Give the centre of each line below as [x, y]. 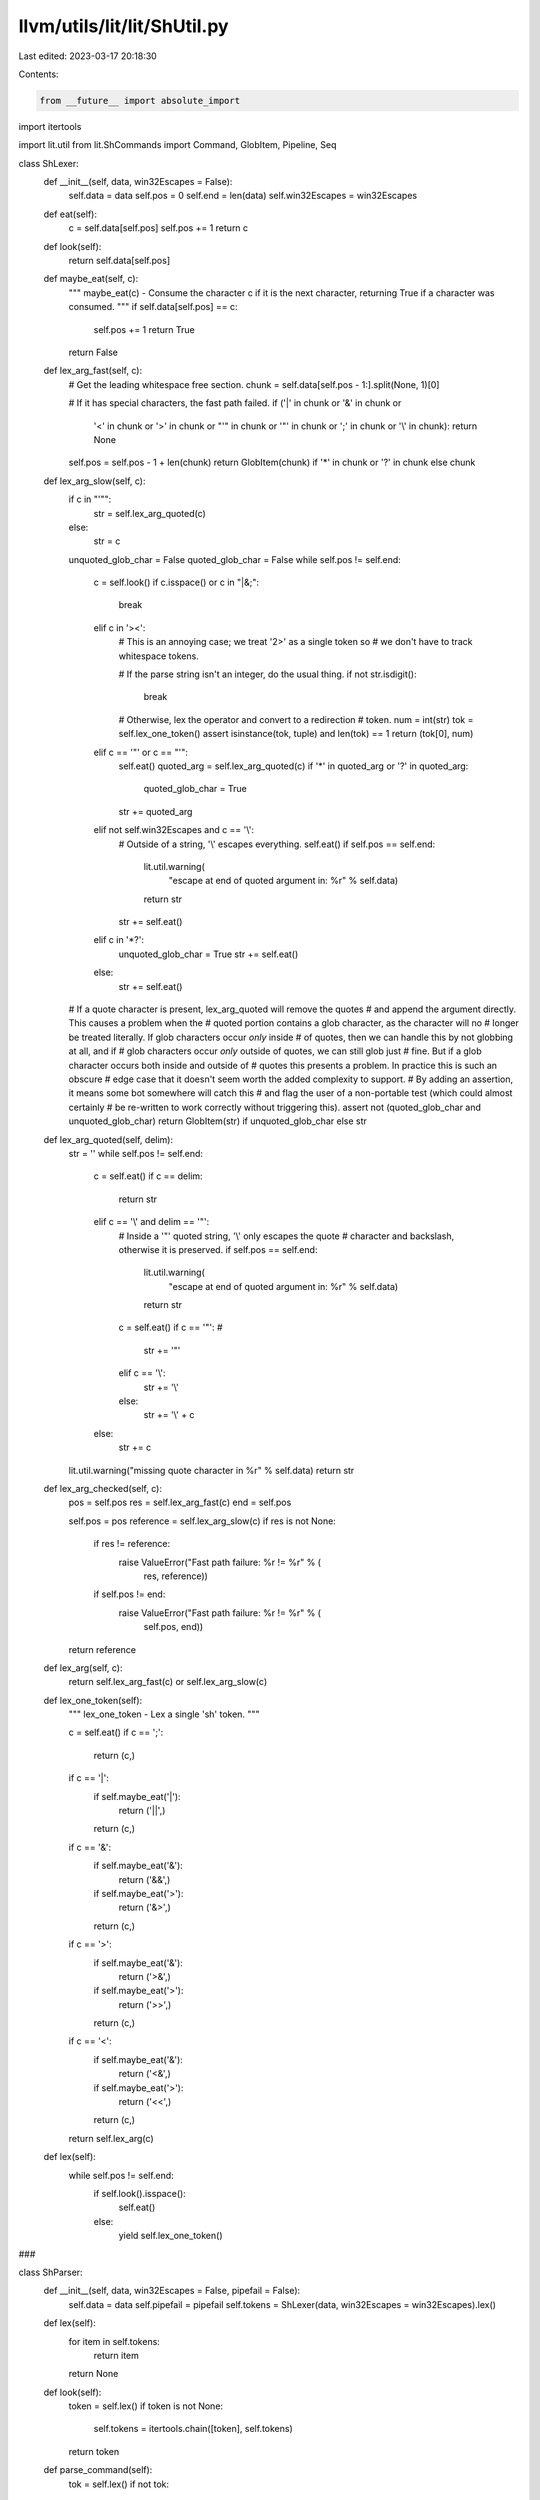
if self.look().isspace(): [140, 2193]
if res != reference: [132, 1544]
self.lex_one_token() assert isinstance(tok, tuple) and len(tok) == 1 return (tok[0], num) [296, 734]
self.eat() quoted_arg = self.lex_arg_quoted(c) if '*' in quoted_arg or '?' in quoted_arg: [293, 766]
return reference [102, 1649]
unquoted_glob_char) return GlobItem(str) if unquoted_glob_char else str [217, 1121]
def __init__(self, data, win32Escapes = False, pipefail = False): [172, 2291]
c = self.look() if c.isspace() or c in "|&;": [176, 582]
